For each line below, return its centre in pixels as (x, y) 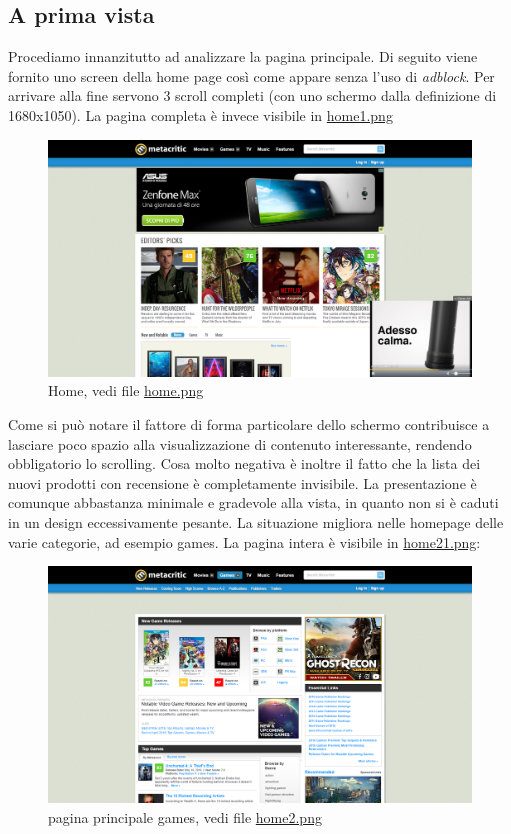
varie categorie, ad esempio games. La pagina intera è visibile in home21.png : (244, 541)
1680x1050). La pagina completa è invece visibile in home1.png (200, 114)
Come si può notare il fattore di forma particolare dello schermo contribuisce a (249, 424)
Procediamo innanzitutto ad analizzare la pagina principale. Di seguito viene (243, 56)
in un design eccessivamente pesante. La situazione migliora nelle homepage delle (256, 521)
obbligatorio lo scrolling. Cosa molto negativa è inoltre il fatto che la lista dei (244, 463)
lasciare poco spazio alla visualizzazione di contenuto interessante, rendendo (240, 443)
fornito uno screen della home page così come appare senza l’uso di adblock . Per (251, 75)
